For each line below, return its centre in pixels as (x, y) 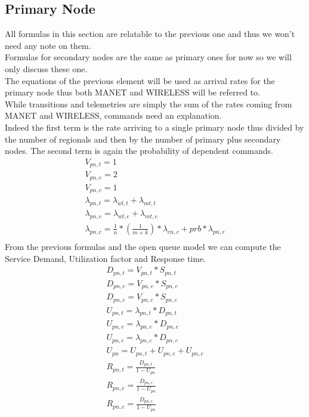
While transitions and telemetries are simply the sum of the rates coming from (149, 104)
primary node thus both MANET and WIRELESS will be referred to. (132, 92)
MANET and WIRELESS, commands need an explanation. (113, 115)
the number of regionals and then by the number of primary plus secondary (143, 139)
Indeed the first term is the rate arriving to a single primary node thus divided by (154, 127)
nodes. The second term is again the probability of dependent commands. (139, 151)
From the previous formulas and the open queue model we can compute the (143, 246)
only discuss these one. (46, 68)
